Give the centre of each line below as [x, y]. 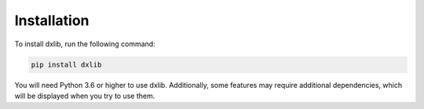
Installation [52, 20]
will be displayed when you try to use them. [85, 96]
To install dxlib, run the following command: [85, 44]
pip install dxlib [66, 64]
